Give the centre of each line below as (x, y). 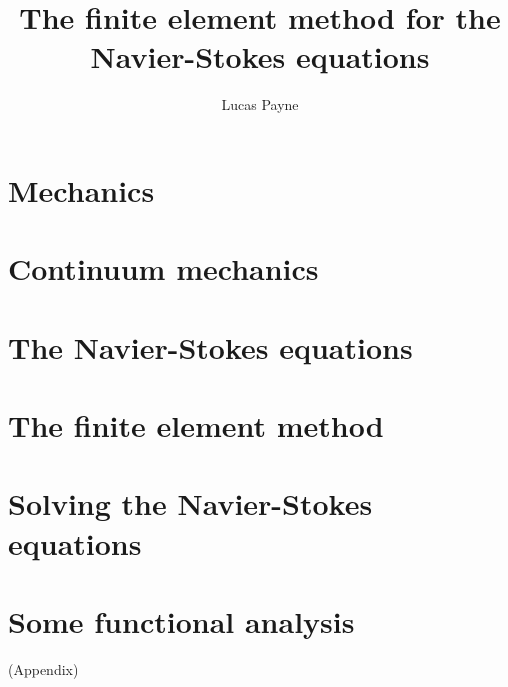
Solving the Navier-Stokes (190, 503)
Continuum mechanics (163, 268)
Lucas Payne (260, 104)
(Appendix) (43, 668)
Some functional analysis (181, 620)
